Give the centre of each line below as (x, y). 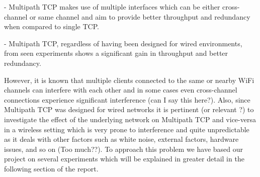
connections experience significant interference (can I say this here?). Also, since (127, 99)
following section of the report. (51, 168)
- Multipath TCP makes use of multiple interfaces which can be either (112, 7)
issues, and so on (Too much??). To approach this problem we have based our (123, 149)
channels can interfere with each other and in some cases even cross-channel (121, 90)
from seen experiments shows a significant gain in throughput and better (116, 53)
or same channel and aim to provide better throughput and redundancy (140, 16)
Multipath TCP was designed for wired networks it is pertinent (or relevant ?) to (129, 109)
